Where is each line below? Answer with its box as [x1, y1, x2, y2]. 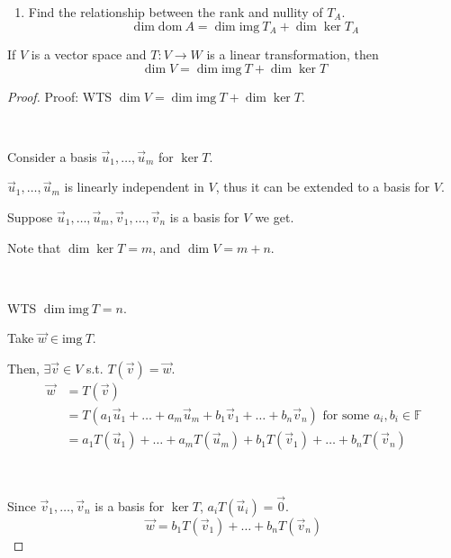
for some [322, 409, 370, 423]
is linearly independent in [64, 177, 204, 196]
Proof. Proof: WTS [7, 86, 113, 105]
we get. [255, 208, 294, 227]
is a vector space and [31, 45, 147, 64]
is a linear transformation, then [206, 45, 379, 64]
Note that [7, 238, 61, 256]
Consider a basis [7, 147, 97, 166]
